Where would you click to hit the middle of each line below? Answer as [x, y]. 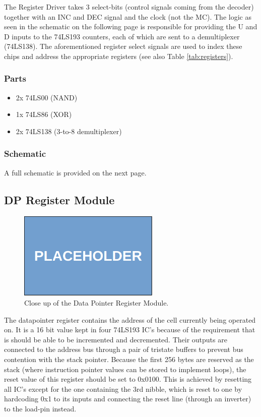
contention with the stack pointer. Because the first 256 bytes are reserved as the [129, 359]
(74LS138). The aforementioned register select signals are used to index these [123, 46]
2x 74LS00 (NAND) [47, 97]
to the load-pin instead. [40, 408]
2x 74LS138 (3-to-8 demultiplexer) [69, 131]
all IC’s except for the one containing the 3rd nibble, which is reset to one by [123, 389]
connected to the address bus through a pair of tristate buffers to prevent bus [124, 349]
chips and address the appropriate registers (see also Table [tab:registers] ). [119, 56]
